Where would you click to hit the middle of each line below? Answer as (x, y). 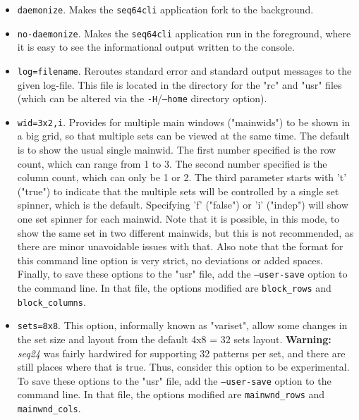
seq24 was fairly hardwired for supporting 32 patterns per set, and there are (181, 353)
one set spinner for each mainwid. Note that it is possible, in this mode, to (178, 219)
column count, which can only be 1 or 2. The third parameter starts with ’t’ (182, 177)
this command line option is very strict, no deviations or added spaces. (170, 260)
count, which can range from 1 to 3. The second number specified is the (172, 163)
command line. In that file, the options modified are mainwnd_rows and (171, 394)
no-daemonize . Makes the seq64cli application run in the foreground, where (184, 33)
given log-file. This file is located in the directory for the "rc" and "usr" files (179, 84)
